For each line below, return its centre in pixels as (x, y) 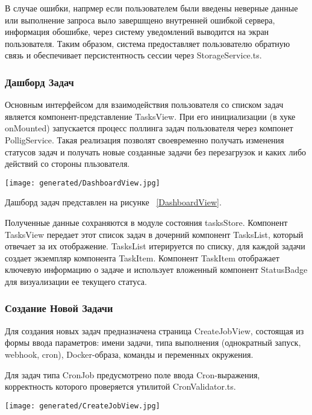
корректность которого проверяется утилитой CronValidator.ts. (120, 386)
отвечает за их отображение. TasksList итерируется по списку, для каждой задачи (155, 246)
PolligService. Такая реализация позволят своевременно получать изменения (145, 139)
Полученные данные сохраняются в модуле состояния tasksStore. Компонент (146, 222)
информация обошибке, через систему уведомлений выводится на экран (137, 32)
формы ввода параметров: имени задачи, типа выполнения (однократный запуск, (153, 342)
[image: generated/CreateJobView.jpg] (83, 406)
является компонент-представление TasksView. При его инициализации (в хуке (150, 116)
